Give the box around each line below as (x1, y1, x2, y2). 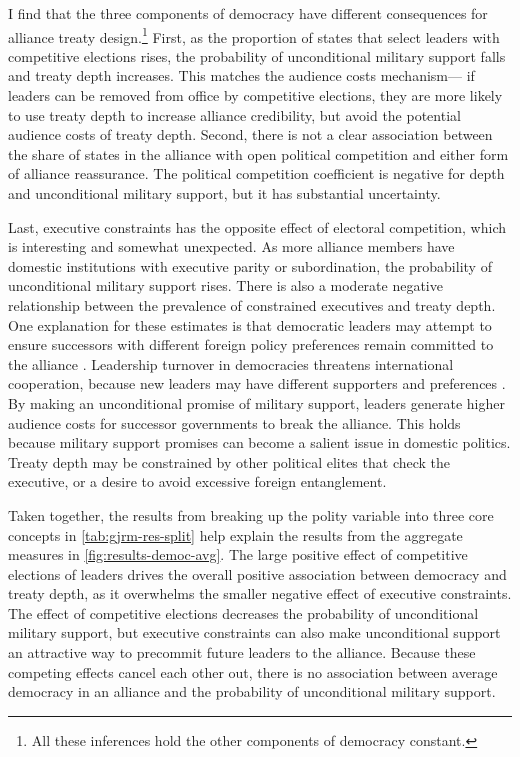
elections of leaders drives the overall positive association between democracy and (8, 563, 507, 584)
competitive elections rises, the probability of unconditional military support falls (8, 45, 506, 66)
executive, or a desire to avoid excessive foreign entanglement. (8, 471, 387, 492)
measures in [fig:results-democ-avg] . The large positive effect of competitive (8, 544, 468, 565)
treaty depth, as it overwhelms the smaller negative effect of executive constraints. (8, 583, 512, 604)
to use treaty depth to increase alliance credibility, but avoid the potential (8, 104, 461, 125)
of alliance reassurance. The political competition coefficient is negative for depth (8, 163, 505, 184)
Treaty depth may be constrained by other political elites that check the (8, 451, 451, 472)
